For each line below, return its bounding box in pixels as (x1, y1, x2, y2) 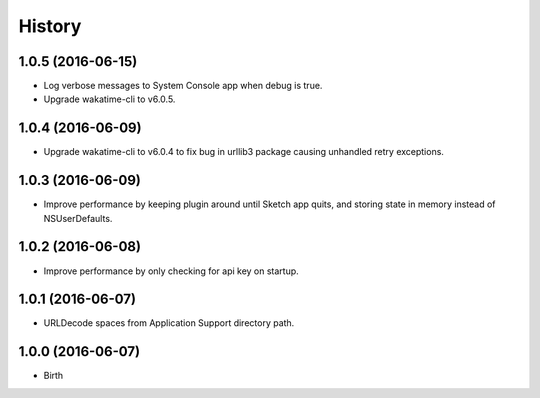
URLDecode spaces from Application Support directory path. (43, 317, 295, 329)
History (18, 15, 82, 37)
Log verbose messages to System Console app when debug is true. (43, 80, 323, 92)
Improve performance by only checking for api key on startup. (43, 265, 299, 277)
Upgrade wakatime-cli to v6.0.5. (43, 93, 176, 105)
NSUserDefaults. (43, 212, 113, 224)
